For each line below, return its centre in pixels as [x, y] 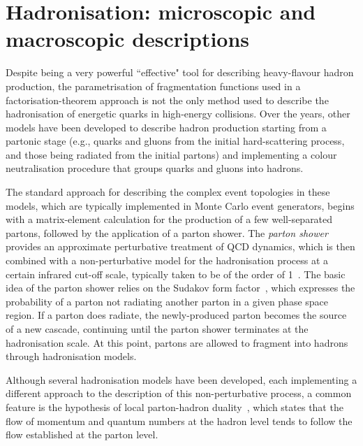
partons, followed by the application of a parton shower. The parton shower [167, 232]
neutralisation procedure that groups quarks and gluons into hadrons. [155, 168]
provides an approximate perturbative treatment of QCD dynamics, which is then [180, 246]
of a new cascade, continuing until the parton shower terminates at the [157, 329]
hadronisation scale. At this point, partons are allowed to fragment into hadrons [177, 342]
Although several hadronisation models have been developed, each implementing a [181, 379]
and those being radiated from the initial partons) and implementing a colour [171, 154]
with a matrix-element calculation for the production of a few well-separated [169, 219]
